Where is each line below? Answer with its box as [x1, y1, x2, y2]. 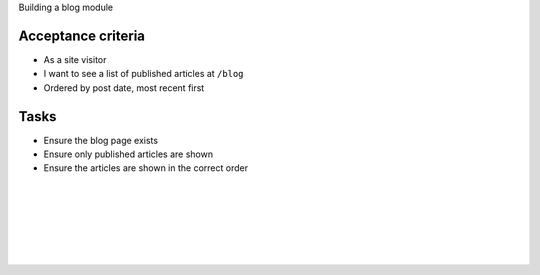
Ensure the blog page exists [43, 134, 159, 146]
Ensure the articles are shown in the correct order [43, 162, 249, 174]
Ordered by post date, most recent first [43, 81, 205, 94]
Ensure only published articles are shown [43, 148, 214, 160]
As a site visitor [43, 53, 107, 65]
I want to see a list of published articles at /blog [43, 68, 244, 80]
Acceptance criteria [18, 27, 145, 44]
